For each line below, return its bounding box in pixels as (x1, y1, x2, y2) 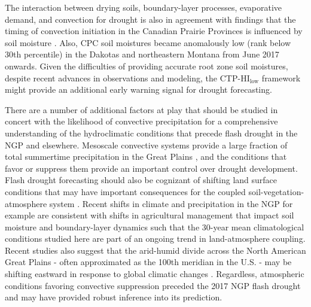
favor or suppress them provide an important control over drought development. (5, 162, 298, 174)
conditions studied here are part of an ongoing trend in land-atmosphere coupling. (5, 232, 306, 245)
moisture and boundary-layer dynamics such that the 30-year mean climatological (5, 220, 304, 233)
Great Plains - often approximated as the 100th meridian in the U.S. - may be (5, 256, 292, 268)
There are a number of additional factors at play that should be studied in (5, 103, 278, 115)
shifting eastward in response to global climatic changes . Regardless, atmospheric (5, 268, 304, 280)
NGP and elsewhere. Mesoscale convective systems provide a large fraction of (5, 138, 288, 151)
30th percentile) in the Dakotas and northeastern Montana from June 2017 (5, 48, 279, 60)
